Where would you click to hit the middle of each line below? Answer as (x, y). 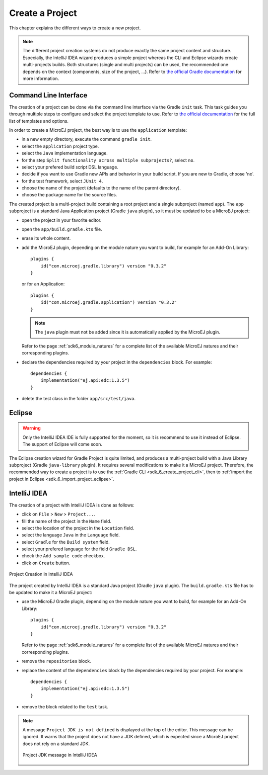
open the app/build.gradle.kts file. (62, 229)
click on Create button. (46, 563)
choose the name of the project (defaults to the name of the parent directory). (101, 188)
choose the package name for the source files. (69, 195)
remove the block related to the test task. (65, 707)
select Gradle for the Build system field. (66, 542)
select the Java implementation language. (65, 153)
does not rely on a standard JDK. (56, 744)
